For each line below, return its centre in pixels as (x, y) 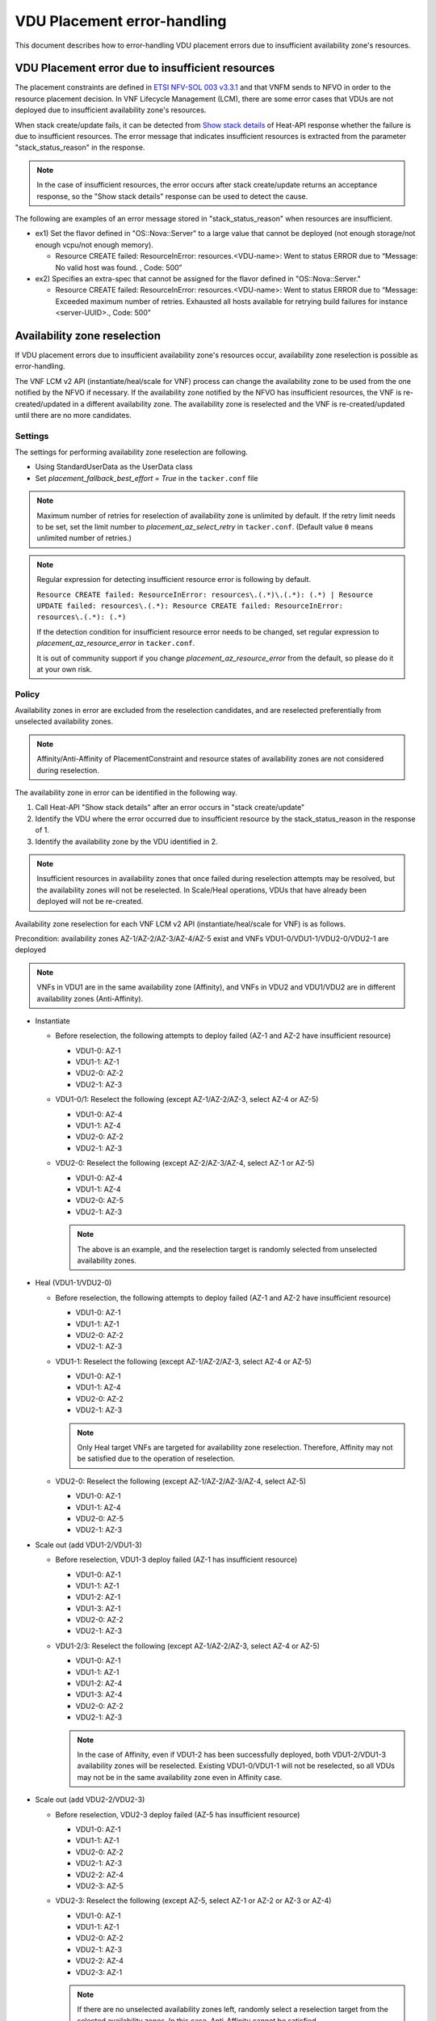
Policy (27, 694)
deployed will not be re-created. (90, 901)
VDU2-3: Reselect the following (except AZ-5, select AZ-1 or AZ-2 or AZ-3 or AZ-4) (193, 1901)
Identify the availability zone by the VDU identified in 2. (126, 842)
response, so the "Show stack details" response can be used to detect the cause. (172, 196)
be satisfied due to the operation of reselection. (156, 1458)
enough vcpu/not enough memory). (94, 245)
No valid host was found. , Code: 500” (119, 268)
